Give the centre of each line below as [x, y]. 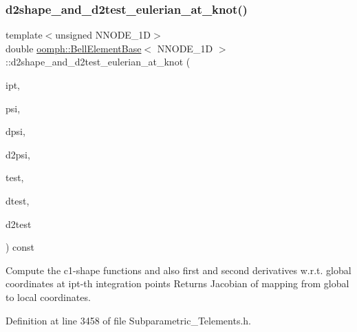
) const [20, 247]
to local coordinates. [48, 297]
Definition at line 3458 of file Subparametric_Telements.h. [128, 320]
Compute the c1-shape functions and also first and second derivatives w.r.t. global [178, 270]
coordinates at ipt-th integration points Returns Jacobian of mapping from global [177, 283]
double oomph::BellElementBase [74, 48]
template [24, 35]
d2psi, [18, 154]
